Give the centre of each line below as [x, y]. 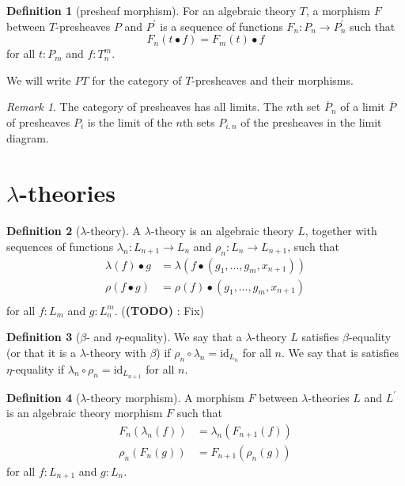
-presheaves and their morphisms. [273, 80]
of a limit [363, 106]
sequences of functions [60, 246]
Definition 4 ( [44, 397]
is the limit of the [130, 121]
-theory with [116, 352]
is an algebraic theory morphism [85, 413]
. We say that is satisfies [340, 352]
